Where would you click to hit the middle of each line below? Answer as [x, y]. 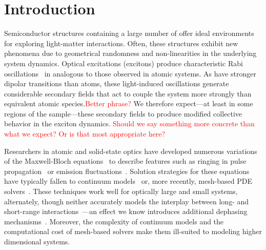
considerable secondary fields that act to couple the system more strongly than [128, 93]
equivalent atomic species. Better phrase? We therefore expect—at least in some [129, 103]
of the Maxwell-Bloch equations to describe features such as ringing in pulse [125, 161]
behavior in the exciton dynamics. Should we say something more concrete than [129, 123]
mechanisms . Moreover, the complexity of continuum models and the [114, 221]
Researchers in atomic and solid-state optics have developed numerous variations [131, 151]
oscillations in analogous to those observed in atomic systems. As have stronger [130, 73]
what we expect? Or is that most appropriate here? [85, 134]
